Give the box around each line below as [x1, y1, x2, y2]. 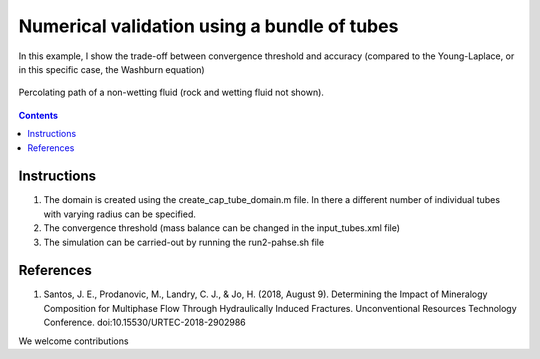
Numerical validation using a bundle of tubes [18, 15, 399, 37]
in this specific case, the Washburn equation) [18, 63, 205, 75]
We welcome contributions [18, 335, 129, 347]
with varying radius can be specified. [43, 208, 197, 220]
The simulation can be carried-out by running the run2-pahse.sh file [43, 236, 325, 248]
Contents [18, 109, 59, 121]
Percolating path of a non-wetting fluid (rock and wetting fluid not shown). [18, 86, 325, 99]
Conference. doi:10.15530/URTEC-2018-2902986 [43, 316, 247, 329]
